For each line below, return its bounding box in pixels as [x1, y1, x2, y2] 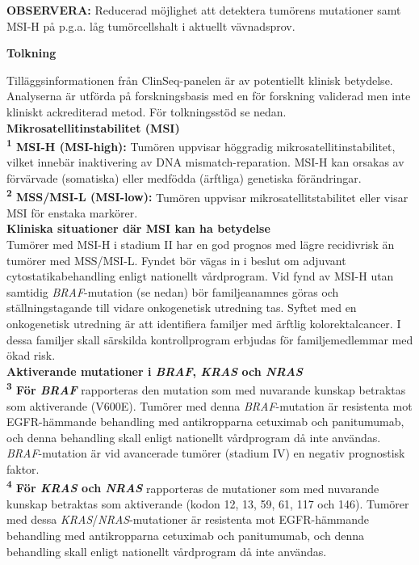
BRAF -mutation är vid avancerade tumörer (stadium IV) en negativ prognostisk [6, 445, 405, 462]
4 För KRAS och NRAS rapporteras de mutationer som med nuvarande [6, 477, 379, 496]
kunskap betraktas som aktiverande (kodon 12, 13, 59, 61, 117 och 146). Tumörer [6, 495, 409, 512]
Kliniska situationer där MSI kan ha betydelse [6, 220, 270, 237]
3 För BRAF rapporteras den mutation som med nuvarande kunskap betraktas [6, 379, 406, 398]
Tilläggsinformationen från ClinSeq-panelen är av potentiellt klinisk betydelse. [6, 71, 393, 88]
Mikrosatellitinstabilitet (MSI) [6, 119, 180, 136]
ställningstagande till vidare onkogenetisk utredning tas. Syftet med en [6, 299, 357, 316]
